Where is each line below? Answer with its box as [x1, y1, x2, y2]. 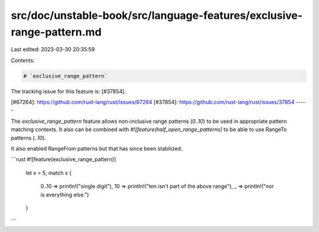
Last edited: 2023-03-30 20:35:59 [11, 46, 95, 53]
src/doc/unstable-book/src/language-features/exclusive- [11, 9, 303, 22]
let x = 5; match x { [25, 169, 72, 177]
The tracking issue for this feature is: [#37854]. [11, 87, 126, 94]
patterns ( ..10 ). [11, 134, 47, 141]
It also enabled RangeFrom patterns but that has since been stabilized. [11, 145, 183, 152]
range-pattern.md [11, 25, 102, 38]
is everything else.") [40, 191, 89, 198]
